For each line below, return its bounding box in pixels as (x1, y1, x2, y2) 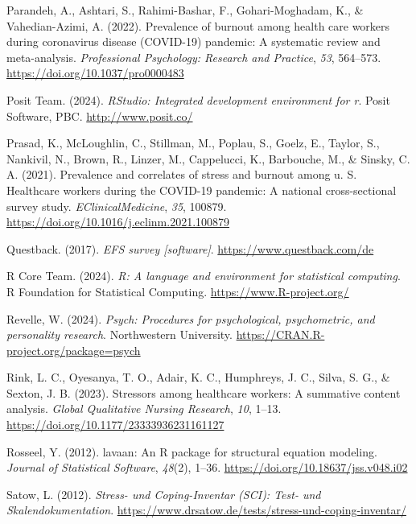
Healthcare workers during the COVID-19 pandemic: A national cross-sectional (6, 181, 397, 198)
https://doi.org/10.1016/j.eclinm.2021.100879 (6, 213, 230, 230)
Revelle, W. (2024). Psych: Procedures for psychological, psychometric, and (6, 310, 375, 327)
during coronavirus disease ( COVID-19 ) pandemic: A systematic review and (6, 33, 381, 50)
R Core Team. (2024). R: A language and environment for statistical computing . (6, 267, 401, 284)
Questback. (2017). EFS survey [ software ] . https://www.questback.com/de (6, 240, 374, 257)
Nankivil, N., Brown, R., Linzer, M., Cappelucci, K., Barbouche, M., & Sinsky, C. (6, 150, 410, 167)
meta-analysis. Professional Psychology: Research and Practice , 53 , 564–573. (6, 48, 381, 65)
